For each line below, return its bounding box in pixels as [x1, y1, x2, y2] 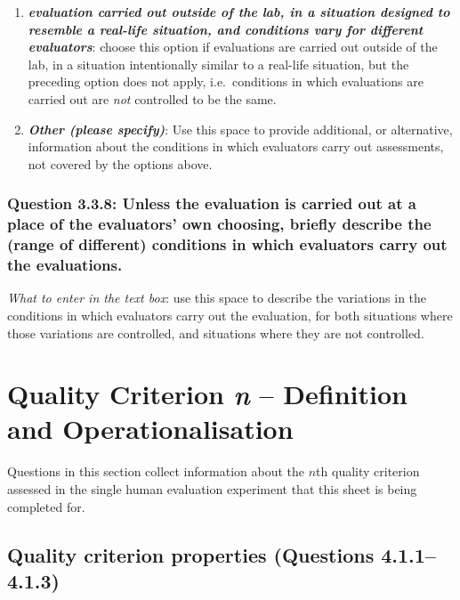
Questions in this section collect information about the [7, 462, 305, 481]
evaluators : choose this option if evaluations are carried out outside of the [28, 37, 438, 56]
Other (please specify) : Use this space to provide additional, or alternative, [28, 119, 453, 138]
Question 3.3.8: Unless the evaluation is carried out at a [7, 192, 416, 215]
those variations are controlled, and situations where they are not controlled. [7, 323, 424, 342]
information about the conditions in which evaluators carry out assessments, [28, 137, 444, 156]
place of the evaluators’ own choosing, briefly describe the [7, 213, 432, 235]
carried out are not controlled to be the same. [28, 89, 277, 108]
